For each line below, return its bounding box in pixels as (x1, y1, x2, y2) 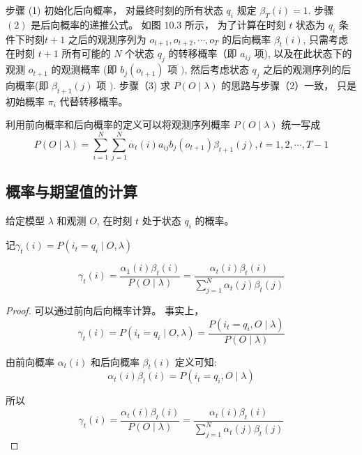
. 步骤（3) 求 (113, 77, 171, 92)
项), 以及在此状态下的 (254, 46, 352, 61)
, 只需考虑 (303, 31, 349, 46)
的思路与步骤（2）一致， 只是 (221, 77, 357, 92)
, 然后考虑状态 (184, 62, 249, 77)
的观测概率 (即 (51, 62, 117, 77)
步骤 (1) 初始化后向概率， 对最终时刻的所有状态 (6, 3, 223, 17)
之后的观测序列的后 (263, 62, 352, 77)
